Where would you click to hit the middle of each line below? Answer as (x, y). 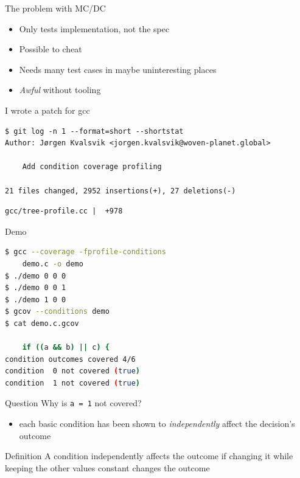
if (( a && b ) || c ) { (66, 348)
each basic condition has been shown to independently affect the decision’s (157, 424)
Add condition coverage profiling (92, 167)
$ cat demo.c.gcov (42, 323)
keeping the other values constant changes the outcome (107, 467)
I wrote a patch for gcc (47, 110)
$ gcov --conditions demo (57, 312)
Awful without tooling (60, 90)
